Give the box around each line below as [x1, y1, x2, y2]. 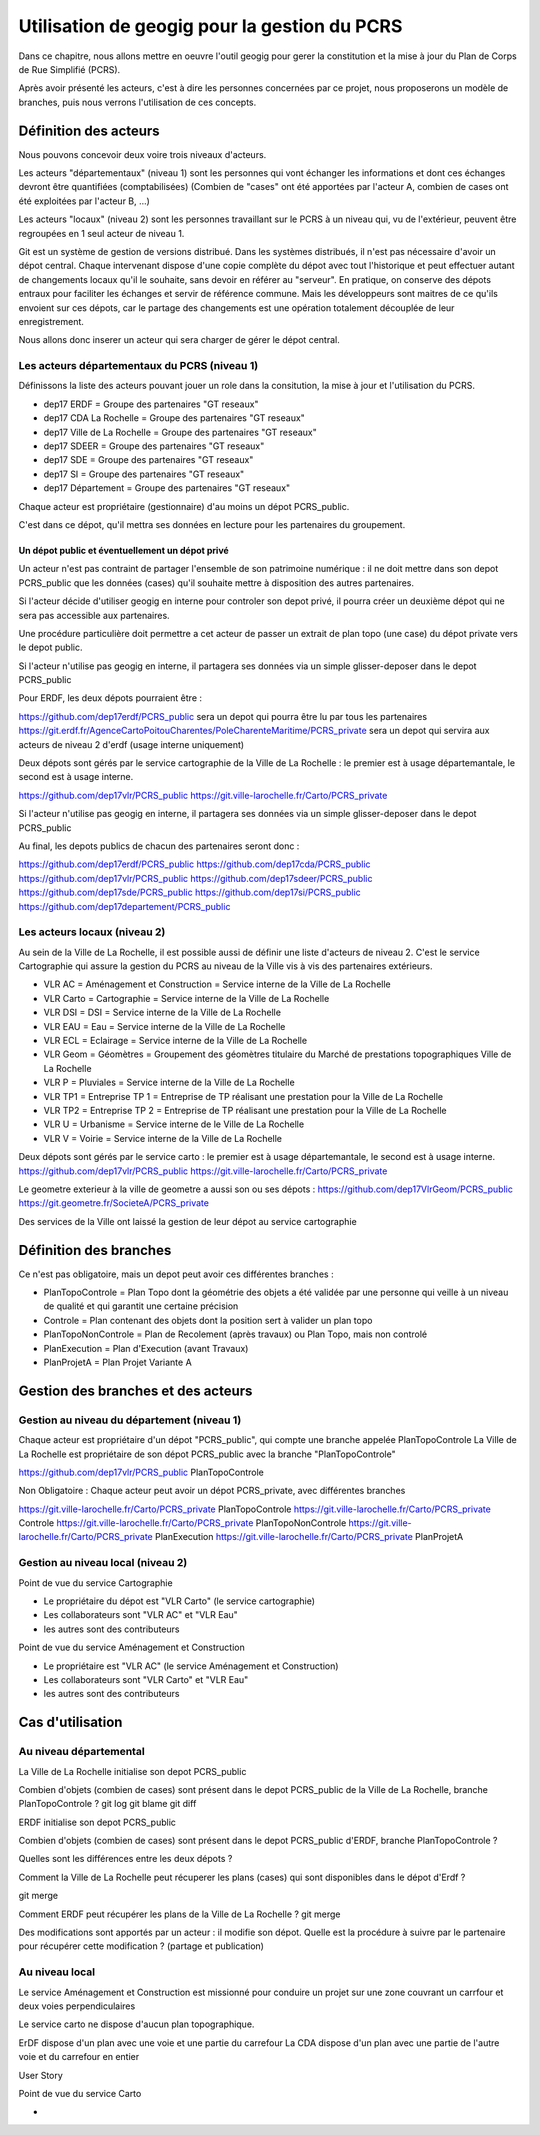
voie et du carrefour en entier [18, 2051, 140, 2063]
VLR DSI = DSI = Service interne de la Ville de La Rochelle [43, 1006, 282, 1019]
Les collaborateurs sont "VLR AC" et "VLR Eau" [43, 1609, 239, 1621]
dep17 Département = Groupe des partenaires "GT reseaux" [43, 482, 291, 494]
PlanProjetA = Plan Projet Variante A [43, 1356, 192, 1368]
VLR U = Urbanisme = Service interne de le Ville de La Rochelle [43, 1118, 305, 1130]
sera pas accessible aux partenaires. [18, 609, 170, 621]
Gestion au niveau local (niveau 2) [18, 1556, 188, 1570]
